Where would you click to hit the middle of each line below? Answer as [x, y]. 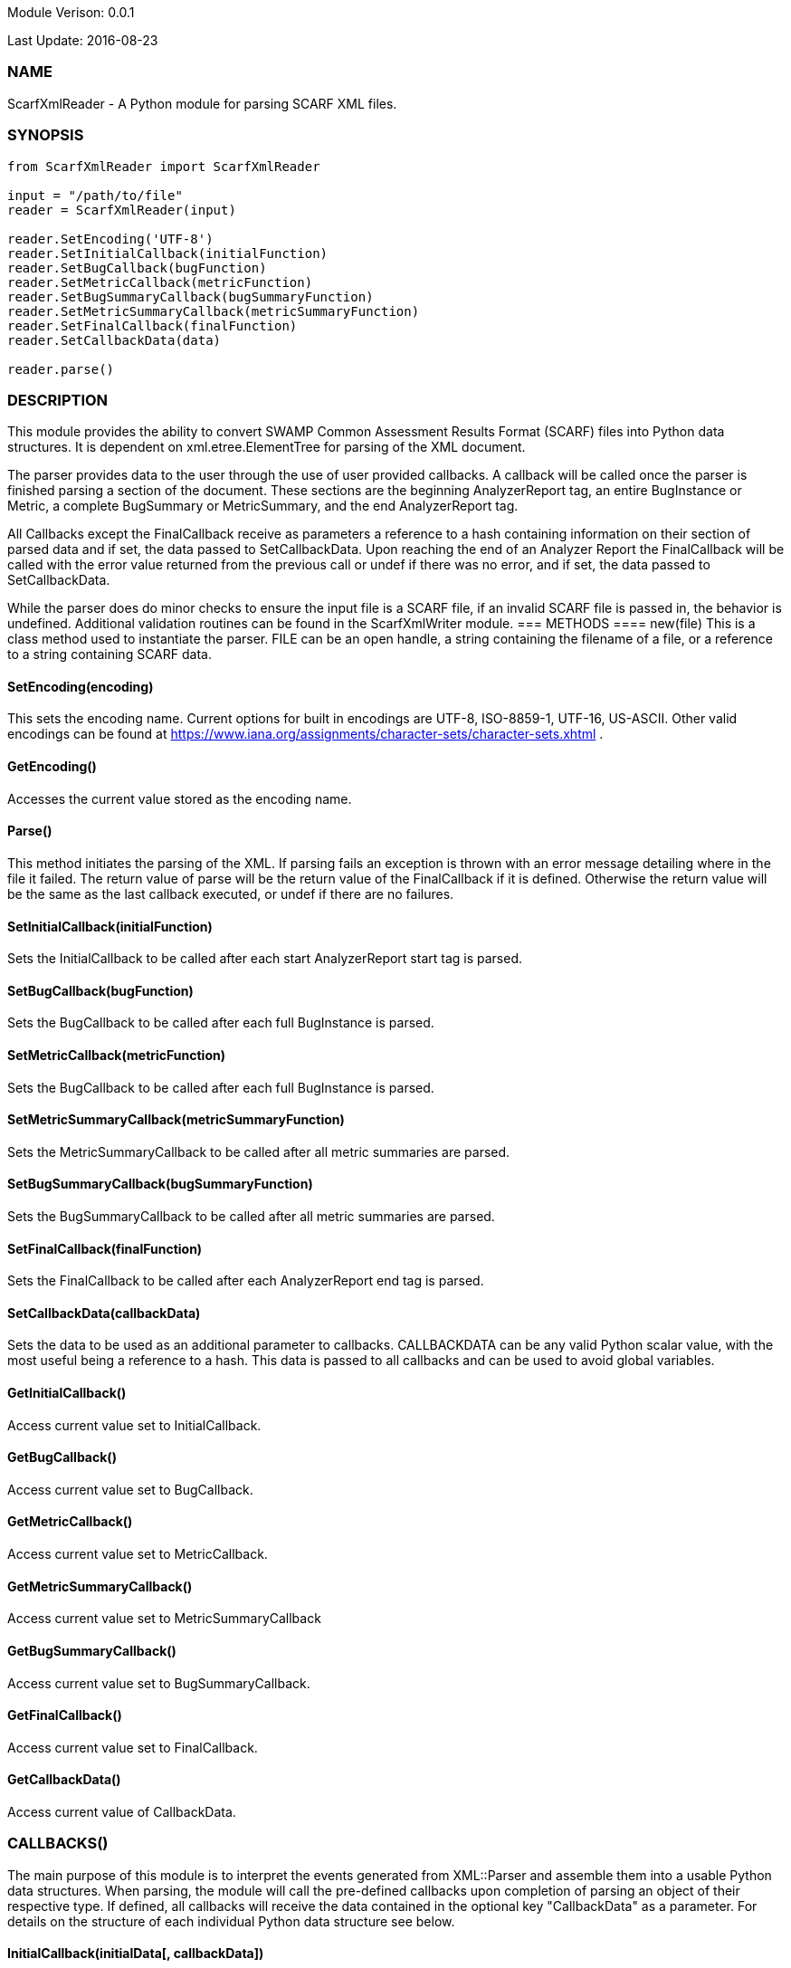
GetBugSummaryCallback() [92, 1650]
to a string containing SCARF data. [110, 654]
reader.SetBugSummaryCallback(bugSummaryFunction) [191, 296]
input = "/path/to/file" [95, 195]
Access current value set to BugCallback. [130, 1489]
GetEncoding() [52, 767]
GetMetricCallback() [70, 1522]
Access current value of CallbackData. [122, 1811]
